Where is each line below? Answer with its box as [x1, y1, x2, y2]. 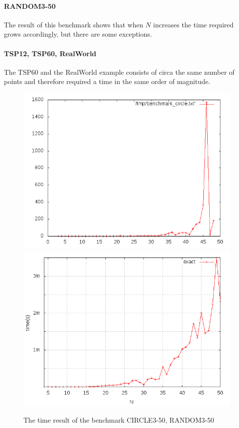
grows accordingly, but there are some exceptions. [4, 29, 152, 39]
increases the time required [153, 19, 234, 29]
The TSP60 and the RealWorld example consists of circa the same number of [4, 66, 235, 77]
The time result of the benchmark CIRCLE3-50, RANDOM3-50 [23, 415, 214, 425]
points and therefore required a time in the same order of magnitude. [4, 76, 211, 86]
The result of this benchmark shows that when [4, 19, 143, 29]
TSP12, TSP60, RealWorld [4, 48, 97, 58]
